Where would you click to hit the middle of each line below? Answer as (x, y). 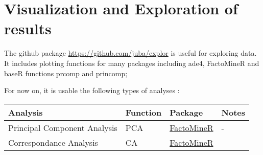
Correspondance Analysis (53, 142)
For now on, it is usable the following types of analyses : (92, 90)
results (28, 28)
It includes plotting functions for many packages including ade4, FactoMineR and (132, 63)
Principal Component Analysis (63, 127)
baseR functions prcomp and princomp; (66, 73)
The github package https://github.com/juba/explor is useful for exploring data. (130, 53)
